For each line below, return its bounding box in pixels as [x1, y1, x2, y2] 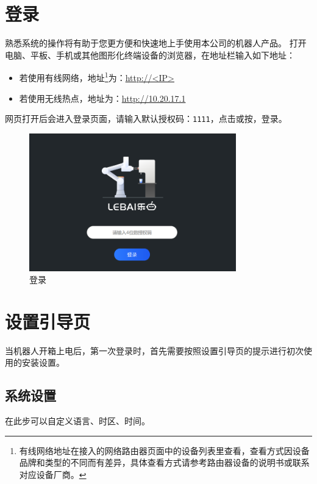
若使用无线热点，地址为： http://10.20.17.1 [19, 91, 186, 104]
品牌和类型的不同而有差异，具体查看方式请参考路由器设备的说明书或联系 [19, 456, 310, 469]
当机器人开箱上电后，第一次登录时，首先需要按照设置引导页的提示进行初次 [5, 344, 304, 357]
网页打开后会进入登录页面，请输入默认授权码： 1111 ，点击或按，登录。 [5, 112, 287, 125]
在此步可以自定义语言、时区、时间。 [5, 415, 150, 427]
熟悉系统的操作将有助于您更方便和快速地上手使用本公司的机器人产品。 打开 [5, 37, 307, 49]
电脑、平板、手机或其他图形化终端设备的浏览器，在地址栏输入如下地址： [5, 48, 295, 61]
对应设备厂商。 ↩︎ [19, 468, 87, 480]
